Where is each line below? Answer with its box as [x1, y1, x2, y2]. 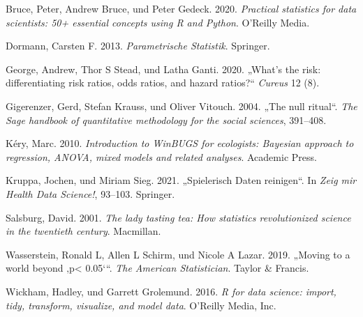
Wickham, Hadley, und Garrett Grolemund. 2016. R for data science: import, [6, 284, 336, 298]
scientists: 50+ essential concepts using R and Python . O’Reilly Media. [6, 15, 310, 29]
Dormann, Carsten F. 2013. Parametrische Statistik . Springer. [6, 38, 270, 53]
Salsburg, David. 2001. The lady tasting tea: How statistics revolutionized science [6, 210, 351, 224]
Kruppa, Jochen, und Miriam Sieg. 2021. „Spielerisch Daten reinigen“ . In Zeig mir [6, 173, 357, 187]
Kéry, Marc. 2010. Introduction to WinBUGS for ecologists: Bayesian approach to [6, 136, 354, 150]
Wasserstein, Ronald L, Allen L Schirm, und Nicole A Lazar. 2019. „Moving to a [6, 247, 350, 261]
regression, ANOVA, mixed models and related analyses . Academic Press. [6, 149, 317, 164]
